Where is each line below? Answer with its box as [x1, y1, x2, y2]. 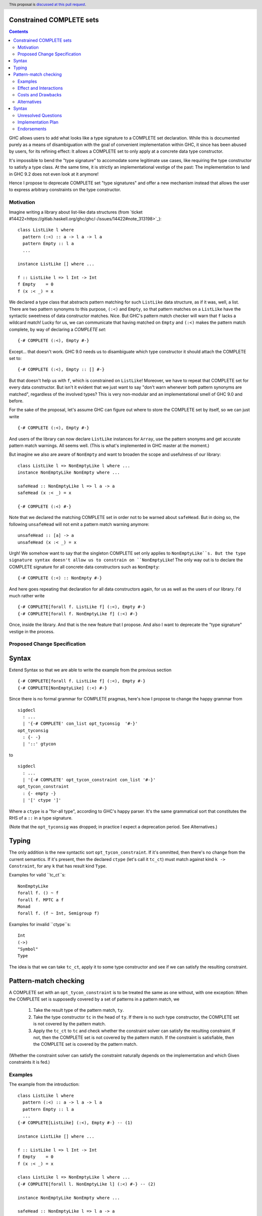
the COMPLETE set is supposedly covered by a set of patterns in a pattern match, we [9, 996, 180, 1002]
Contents [9, 28, 29, 34]
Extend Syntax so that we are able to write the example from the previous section [9, 667, 172, 673]
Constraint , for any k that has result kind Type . [9, 863, 107, 869]
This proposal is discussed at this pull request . [9, 2, 87, 7]
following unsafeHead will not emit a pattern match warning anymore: [9, 521, 150, 527]
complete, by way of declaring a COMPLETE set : [9, 326, 106, 332]
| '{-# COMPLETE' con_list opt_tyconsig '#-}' [22, 721, 138, 727]
